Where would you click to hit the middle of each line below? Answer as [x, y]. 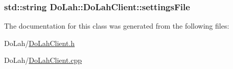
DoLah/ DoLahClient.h [40, 43]
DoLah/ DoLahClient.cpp [43, 60]
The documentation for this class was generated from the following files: [117, 26]
